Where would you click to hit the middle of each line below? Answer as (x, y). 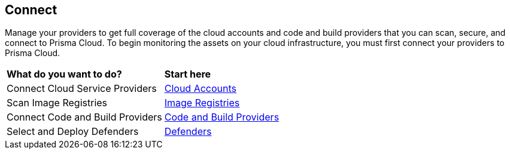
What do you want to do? (64, 74)
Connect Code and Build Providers (84, 117)
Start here (188, 74)
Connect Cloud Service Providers (82, 89)
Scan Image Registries (57, 103)
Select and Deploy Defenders (73, 132)
